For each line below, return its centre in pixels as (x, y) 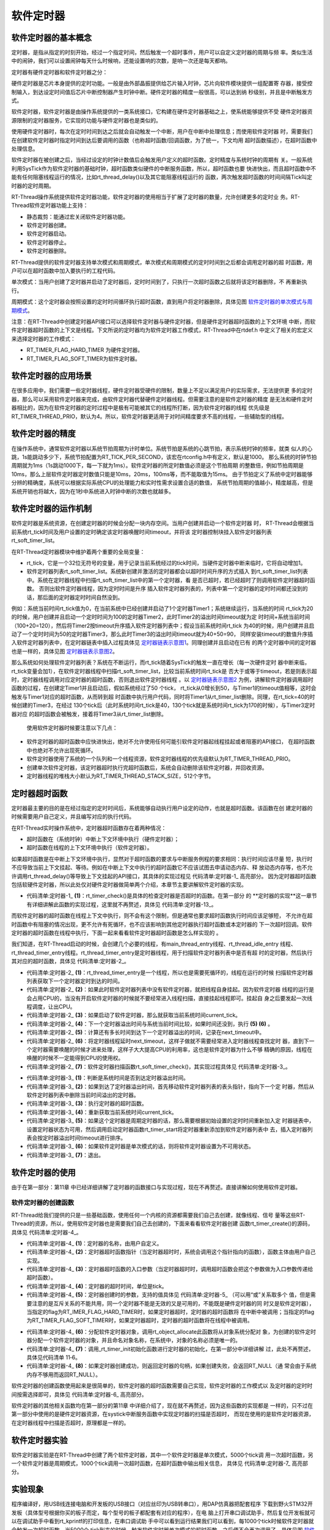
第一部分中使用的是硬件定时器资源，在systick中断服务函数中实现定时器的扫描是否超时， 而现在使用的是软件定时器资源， (163, 1414)
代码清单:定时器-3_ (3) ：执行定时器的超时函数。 (87, 1103)
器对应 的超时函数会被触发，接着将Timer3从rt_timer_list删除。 (89, 714)
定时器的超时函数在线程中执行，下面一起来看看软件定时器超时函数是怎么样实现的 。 (116, 933)
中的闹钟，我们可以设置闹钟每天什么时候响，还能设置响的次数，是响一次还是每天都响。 (121, 61)
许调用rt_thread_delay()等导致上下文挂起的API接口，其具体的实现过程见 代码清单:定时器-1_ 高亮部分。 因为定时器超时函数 (164, 876)
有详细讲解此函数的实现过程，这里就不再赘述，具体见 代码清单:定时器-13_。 (122, 904)
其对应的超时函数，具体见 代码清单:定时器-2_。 (70, 961)
